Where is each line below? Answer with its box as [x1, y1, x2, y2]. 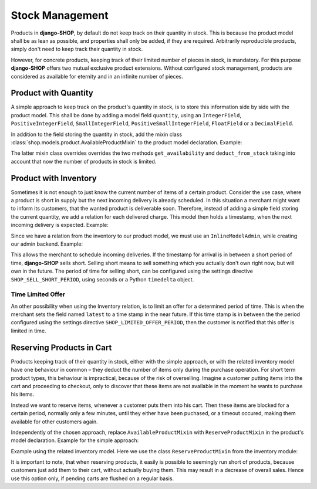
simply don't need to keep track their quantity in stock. [11, 46, 143, 53]
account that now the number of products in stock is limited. [11, 158, 157, 165]
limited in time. [11, 327, 46, 334]
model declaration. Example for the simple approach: [11, 437, 139, 444]
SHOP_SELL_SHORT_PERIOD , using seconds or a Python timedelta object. [11, 276, 194, 283]
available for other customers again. [11, 418, 98, 425]
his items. [11, 390, 35, 398]
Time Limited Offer [11, 290, 66, 298]
